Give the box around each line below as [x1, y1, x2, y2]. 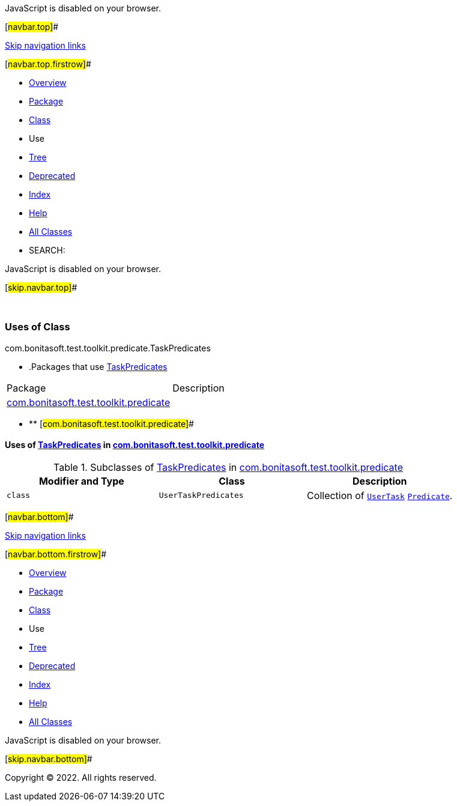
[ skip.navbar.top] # [5, 282, 77, 292]
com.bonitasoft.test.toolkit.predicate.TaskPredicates [5, 342, 211, 353]
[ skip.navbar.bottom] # [5, 753, 92, 764]
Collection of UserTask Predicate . [307, 489, 453, 501]
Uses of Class [5, 321, 70, 333]
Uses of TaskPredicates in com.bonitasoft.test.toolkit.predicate [5, 440, 265, 450]
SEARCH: [29, 245, 65, 255]
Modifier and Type [38, 474, 124, 487]
